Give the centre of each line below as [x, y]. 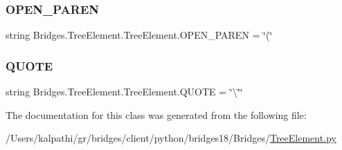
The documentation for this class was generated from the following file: [156, 114]
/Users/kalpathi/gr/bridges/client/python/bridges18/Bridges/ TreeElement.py [171, 138]
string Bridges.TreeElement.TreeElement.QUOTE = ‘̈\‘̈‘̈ [124, 92]
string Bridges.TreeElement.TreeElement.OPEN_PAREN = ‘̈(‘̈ [139, 35]
